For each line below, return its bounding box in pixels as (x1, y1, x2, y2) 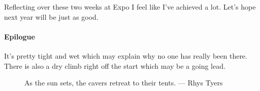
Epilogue (4, 31, 35, 41)
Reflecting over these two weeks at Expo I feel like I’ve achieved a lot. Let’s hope (4, 2, 256, 12)
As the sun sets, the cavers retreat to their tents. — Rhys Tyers (24, 77, 223, 88)
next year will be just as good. (4, 11, 99, 22)
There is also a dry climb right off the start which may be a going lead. (4, 60, 225, 71)
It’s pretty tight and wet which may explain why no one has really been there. (4, 50, 247, 61)
